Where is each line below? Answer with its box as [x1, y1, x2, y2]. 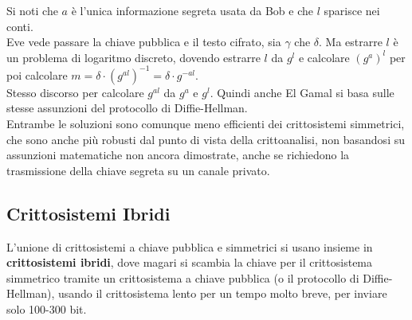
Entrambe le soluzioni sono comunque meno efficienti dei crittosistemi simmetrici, [6, 115, 405, 132]
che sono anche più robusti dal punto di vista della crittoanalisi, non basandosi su [6, 131, 405, 147]
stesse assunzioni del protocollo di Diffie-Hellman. [6, 100, 248, 116]
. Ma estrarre [319, 33, 383, 50]
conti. [6, 18, 33, 34]
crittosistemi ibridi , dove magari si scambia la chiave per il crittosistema [6, 254, 373, 271]
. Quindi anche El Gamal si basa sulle [210, 84, 394, 100]
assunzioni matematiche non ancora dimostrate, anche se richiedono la [6, 146, 350, 163]
